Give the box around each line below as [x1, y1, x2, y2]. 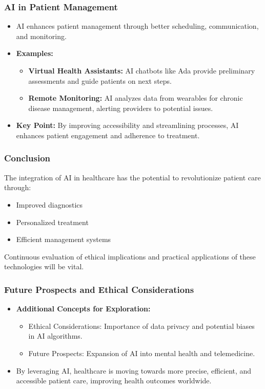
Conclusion [4, 152, 50, 164]
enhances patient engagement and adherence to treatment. [16, 129, 200, 140]
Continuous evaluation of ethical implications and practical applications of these [4, 251, 256, 262]
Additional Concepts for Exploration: [16, 303, 151, 314]
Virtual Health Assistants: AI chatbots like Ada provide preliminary [28, 65, 255, 76]
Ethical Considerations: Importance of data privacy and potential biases [28, 320, 255, 331]
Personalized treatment [16, 216, 89, 227]
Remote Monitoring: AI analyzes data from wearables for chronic [28, 92, 243, 103]
